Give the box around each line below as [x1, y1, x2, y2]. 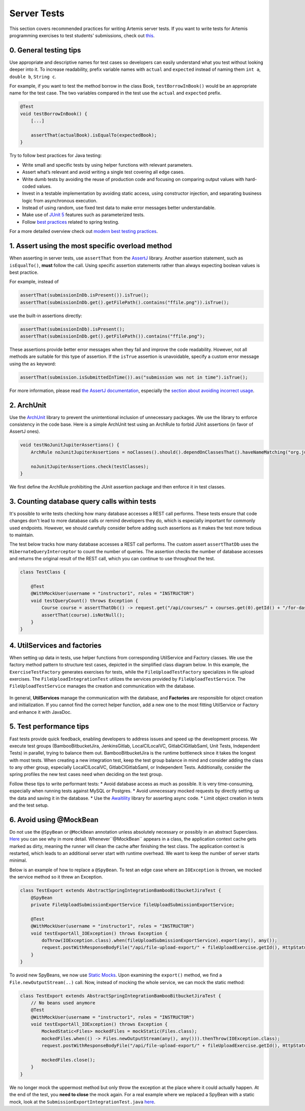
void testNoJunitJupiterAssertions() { [20, 442, 119, 448]
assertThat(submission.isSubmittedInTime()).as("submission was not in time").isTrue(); [20, 374, 249, 380]
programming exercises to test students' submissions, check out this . [9, 32, 155, 38]
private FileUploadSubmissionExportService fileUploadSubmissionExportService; [30, 902, 235, 908]
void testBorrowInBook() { [20, 111, 87, 117]
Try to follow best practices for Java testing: [9, 152, 102, 159]
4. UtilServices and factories [9, 641, 102, 650]
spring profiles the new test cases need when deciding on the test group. [9, 771, 163, 778]
